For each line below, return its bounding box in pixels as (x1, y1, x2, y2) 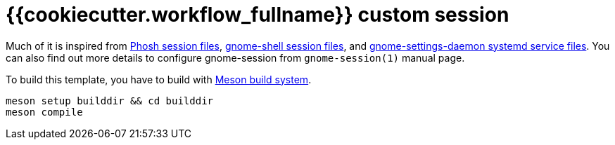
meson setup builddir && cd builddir (6, 95, 214, 106)
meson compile (6, 106, 83, 118)
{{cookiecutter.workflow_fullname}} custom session (6, 3, 509, 27)
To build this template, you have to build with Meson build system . (6, 73, 312, 85)
